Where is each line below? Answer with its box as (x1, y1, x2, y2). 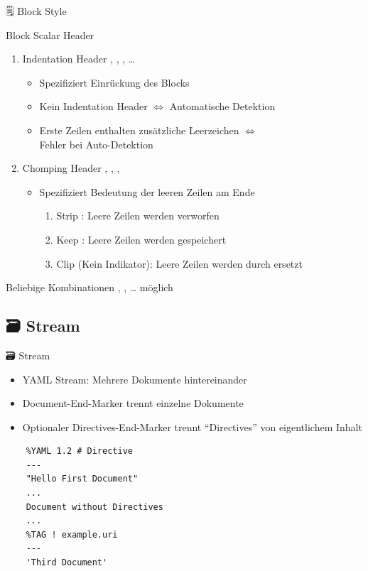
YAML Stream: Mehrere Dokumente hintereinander (22, 371, 247, 386)
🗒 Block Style (6, 4, 67, 18)
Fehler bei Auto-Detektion (39, 136, 153, 151)
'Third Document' (26, 558, 108, 568)
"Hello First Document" (26, 474, 139, 484)
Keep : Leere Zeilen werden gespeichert (56, 232, 227, 246)
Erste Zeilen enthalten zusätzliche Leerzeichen (39, 122, 239, 137)
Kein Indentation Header (39, 99, 148, 114)
